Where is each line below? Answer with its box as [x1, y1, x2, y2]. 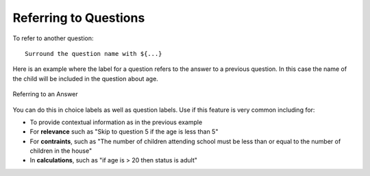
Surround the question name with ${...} [25, 50, 162, 57]
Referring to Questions [12, 10, 145, 25]
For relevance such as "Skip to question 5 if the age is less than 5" [29, 128, 219, 136]
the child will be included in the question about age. [12, 74, 159, 83]
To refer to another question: [12, 34, 94, 42]
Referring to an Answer [12, 90, 78, 98]
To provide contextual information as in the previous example [29, 118, 203, 126]
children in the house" [29, 147, 92, 155]
